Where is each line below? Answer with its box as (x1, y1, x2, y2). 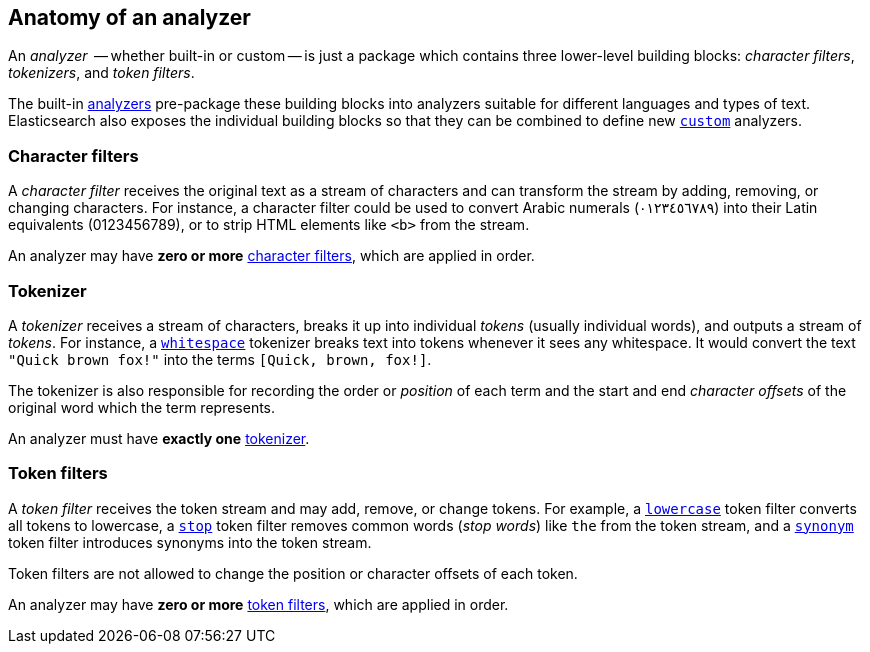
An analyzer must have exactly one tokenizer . (8, 429, 310, 447)
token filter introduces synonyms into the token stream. (8, 533, 372, 551)
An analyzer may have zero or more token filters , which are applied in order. (8, 595, 509, 613)
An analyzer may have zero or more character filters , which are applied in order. (8, 247, 535, 265)
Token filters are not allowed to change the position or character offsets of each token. (8, 564, 578, 582)
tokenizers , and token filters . (8, 64, 195, 82)
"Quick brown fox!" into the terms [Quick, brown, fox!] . (8, 350, 432, 368)
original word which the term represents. (8, 398, 276, 416)
